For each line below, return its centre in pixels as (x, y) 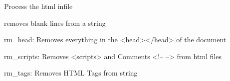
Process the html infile (38, 6)
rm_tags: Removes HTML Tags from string (71, 73)
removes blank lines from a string (55, 23)
